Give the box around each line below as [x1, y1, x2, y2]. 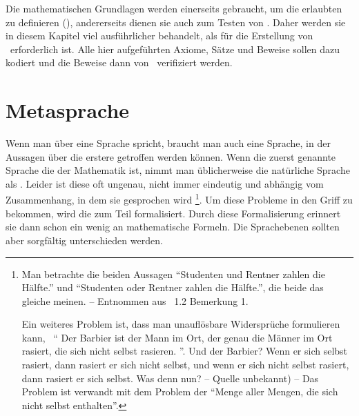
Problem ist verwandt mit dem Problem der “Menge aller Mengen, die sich [21, 384, 338, 399]
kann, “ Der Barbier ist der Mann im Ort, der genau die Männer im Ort [21, 330, 333, 344]
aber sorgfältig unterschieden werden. [6, 232, 163, 247]
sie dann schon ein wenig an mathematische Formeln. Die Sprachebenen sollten [6, 219, 340, 234]
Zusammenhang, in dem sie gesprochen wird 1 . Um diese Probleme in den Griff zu [6, 190, 353, 207]
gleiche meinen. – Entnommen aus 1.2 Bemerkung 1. [21, 293, 249, 308]
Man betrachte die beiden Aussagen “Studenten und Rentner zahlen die [21, 266, 325, 281]
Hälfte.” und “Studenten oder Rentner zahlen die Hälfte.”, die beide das [21, 280, 324, 295]
